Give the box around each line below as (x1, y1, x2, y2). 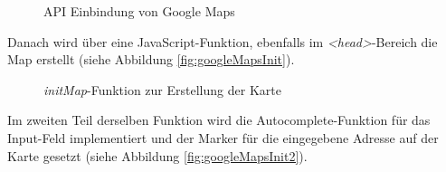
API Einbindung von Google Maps (43, 2, 235, 20)
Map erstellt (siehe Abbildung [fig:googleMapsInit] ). (7, 50, 295, 69)
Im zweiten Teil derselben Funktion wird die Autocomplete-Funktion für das (7, 110, 431, 129)
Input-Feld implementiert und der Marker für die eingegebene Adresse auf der (7, 128, 439, 147)
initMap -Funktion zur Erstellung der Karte (43, 80, 281, 99)
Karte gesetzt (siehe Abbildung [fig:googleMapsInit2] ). (7, 146, 308, 165)
